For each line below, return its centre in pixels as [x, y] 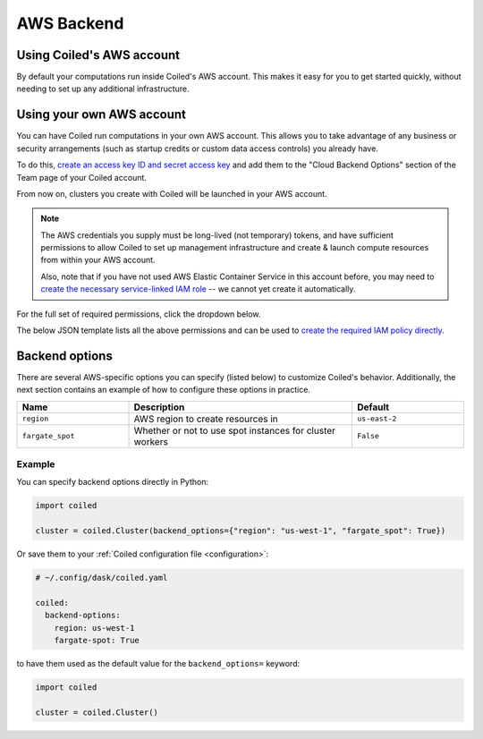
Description [159, 407]
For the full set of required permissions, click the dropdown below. [139, 314]
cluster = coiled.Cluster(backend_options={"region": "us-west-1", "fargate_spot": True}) [241, 531]
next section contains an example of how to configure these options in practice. [163, 390]
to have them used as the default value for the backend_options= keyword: [158, 664]
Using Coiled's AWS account [98, 55]
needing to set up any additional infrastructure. [103, 89]
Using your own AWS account [102, 115]
